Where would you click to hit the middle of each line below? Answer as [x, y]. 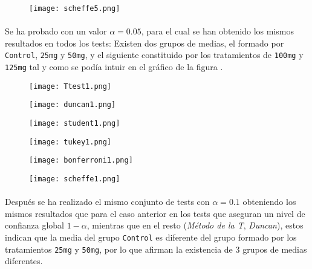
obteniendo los [269, 202]
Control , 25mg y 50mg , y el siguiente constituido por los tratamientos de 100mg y [154, 55]
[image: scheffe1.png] [75, 179]
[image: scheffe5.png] [75, 8]
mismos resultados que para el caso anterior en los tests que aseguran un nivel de [155, 213]
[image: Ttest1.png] [70, 86]
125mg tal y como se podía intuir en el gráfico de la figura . [114, 67]
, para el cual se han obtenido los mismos [218, 31]
